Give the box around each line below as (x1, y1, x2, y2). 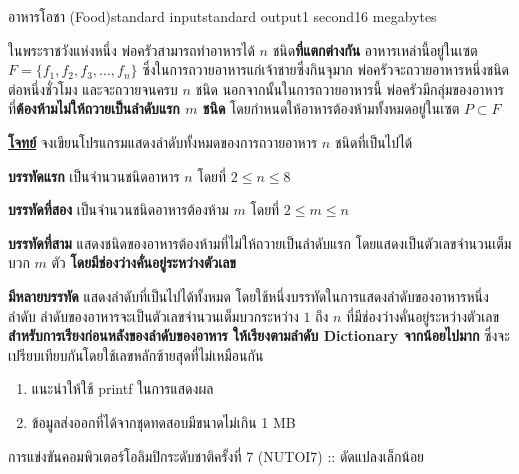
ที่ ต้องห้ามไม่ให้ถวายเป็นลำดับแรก (8, 98, 180, 119)
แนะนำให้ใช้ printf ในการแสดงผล (31, 378, 214, 399)
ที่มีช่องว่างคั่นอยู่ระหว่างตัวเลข (346, 305, 500, 326)
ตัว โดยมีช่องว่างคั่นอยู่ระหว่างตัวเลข (51, 252, 236, 273)
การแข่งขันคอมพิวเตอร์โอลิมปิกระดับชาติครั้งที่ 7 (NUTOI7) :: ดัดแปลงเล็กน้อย (8, 445, 425, 466)
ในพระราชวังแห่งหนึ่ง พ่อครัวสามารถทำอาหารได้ (8, 39, 255, 60)
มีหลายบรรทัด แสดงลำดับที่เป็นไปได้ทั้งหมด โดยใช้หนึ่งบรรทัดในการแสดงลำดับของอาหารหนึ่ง (8, 285, 489, 306)
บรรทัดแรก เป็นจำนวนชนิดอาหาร (8, 165, 180, 186)
